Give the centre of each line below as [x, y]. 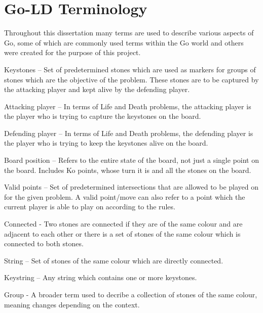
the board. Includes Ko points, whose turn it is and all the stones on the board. [128, 170]
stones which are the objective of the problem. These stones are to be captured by [131, 79]
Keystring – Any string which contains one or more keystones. [101, 277]
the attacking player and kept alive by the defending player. [97, 89]
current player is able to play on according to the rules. [90, 207]
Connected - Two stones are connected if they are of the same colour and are [123, 224]
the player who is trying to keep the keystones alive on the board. [106, 143]
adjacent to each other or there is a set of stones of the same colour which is [122, 233]
